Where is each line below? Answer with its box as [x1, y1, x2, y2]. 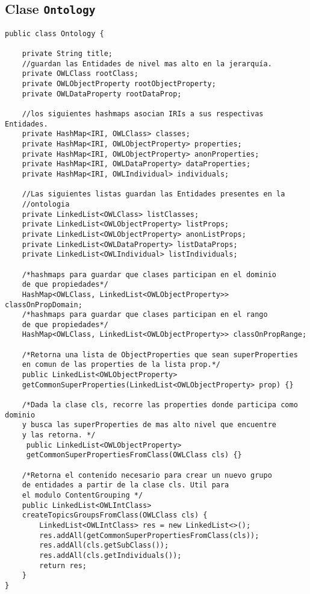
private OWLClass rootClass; [22, 69, 138, 78]
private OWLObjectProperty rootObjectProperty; [22, 80, 216, 89]
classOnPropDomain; [5, 300, 82, 309]
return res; [39, 561, 87, 570]
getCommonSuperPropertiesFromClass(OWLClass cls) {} [26, 451, 242, 460]
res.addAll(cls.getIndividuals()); [39, 551, 182, 560]
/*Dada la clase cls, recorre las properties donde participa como [22, 401, 298, 410]
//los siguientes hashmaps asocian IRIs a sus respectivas [22, 110, 264, 119]
